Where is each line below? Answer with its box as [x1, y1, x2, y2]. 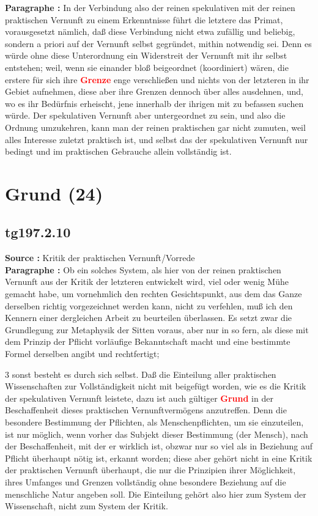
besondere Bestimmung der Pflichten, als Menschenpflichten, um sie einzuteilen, [5, 416, 304, 429]
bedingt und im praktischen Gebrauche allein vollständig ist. [5, 145, 232, 158]
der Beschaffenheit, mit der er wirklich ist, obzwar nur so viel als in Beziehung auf [5, 440, 312, 452]
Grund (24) [5, 180, 103, 205]
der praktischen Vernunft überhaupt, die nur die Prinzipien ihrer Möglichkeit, [5, 463, 296, 476]
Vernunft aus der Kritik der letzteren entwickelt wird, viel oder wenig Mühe [5, 275, 289, 288]
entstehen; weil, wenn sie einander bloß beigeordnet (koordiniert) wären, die [5, 61, 289, 73]
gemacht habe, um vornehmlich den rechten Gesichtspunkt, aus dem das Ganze [5, 287, 302, 300]
